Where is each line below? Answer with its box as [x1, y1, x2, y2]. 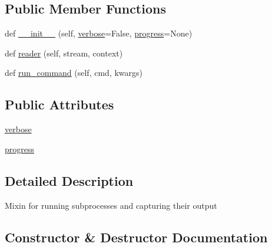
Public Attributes [5, 95, 114, 114]
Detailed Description [5, 171, 134, 189]
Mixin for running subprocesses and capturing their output [5, 199, 217, 211]
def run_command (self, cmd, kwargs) [5, 66, 142, 79]
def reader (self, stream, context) [5, 46, 123, 59]
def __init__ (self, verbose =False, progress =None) [5, 27, 193, 39]
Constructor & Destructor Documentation [5, 228, 268, 246]
